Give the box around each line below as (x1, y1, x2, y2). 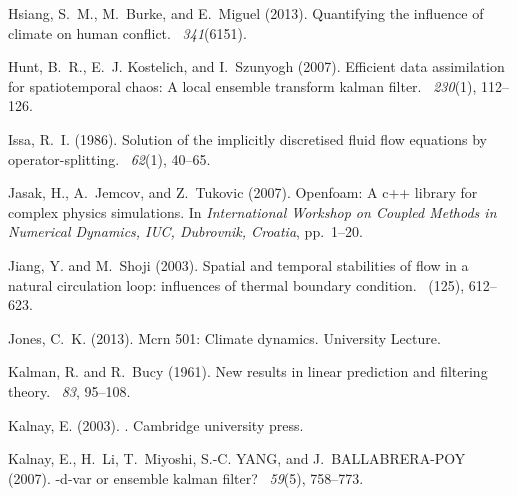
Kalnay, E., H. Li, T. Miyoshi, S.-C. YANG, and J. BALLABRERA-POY (8, 448, 466, 469)
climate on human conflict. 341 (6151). (8, 22, 247, 43)
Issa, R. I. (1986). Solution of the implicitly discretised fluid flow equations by (8, 128, 487, 149)
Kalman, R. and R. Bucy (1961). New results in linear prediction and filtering (8, 361, 488, 382)
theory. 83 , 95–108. (8, 380, 131, 401)
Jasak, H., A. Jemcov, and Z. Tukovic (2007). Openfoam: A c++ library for (8, 182, 478, 203)
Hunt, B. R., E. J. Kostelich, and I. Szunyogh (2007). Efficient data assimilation (8, 56, 505, 77)
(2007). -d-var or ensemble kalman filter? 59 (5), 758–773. (8, 467, 364, 488)
